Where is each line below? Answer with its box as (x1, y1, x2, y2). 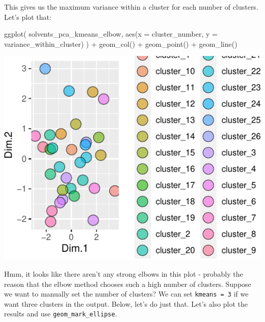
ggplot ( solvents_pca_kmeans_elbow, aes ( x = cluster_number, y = (4, 28, 218, 39)
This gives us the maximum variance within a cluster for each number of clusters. (4, 2, 258, 12)
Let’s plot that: (4, 11, 51, 22)
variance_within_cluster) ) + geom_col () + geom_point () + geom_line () (4, 38, 237, 49)
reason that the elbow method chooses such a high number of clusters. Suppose (4, 278, 251, 289)
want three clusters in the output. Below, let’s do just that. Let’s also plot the (4, 298, 248, 309)
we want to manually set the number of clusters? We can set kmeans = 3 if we (4, 288, 249, 299)
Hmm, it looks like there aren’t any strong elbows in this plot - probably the (4, 268, 243, 279)
